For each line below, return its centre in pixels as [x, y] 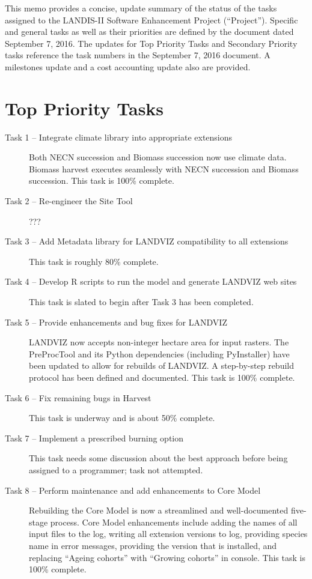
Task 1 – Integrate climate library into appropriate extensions [119, 137]
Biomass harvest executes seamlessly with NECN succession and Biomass [164, 168]
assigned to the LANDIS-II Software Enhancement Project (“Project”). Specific [151, 20]
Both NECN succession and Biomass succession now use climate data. [158, 157]
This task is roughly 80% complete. [94, 261]
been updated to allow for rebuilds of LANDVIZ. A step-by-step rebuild [161, 365]
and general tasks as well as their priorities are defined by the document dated [149, 32]
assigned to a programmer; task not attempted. [116, 469]
